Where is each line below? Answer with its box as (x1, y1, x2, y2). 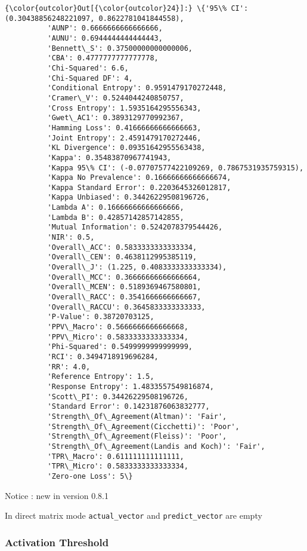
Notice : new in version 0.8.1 (5, 489, 108, 501)
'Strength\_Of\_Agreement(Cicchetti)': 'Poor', (47, 422, 240, 431)
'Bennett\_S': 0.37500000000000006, (47, 44, 193, 53)
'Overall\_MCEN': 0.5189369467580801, (47, 283, 201, 292)
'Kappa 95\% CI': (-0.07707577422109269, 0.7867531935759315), (47, 163, 304, 172)
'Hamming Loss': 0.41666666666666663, (47, 123, 201, 132)
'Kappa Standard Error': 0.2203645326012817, (47, 183, 231, 192)
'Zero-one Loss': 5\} (47, 472, 133, 480)
